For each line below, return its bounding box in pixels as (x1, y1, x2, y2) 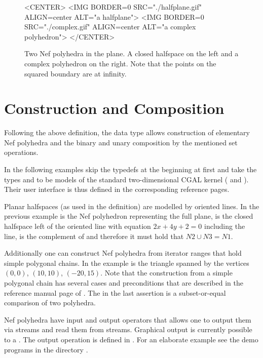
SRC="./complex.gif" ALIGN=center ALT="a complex (24, 21, 196, 32)
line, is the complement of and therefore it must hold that (4, 230, 184, 241)
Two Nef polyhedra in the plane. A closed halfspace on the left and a (24, 48, 239, 59)
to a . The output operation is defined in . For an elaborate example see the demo (4, 334, 258, 344)
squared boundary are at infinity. (24, 68, 127, 78)
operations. (4, 147, 39, 157)
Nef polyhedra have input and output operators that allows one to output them (4, 314, 251, 325)
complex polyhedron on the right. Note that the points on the (24, 58, 216, 68)
